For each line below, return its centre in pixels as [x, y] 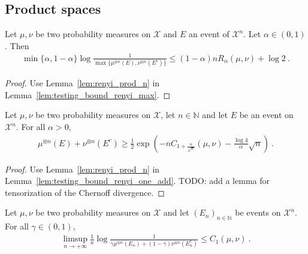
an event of [209, 34]
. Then [17, 45]
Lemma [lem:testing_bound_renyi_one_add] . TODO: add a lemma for [137, 181]
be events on [258, 212]
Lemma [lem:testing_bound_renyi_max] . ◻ [88, 94]
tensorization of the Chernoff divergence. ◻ [85, 192]
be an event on [266, 115]
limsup [75, 239]
